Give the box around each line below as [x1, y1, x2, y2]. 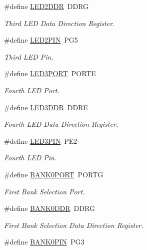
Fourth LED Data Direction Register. [4, 119, 118, 129]
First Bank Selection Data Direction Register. [4, 219, 143, 230]
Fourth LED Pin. [4, 152, 57, 163]
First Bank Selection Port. [4, 186, 85, 196]
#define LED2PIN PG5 [4, 35, 78, 45]
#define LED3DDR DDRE [4, 102, 88, 112]
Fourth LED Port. [4, 85, 59, 95]
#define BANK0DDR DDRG [4, 203, 95, 213]
